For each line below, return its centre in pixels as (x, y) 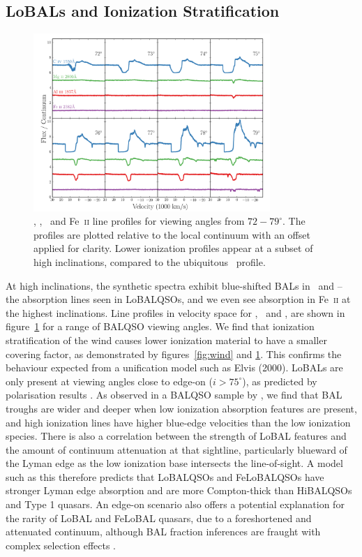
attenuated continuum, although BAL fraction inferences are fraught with (163, 532)
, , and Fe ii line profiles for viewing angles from (139, 221)
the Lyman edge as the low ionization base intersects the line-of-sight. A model (174, 463)
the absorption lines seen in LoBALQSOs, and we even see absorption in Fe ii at (178, 299)
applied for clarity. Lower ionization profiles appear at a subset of (173, 248)
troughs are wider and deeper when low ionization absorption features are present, (181, 408)
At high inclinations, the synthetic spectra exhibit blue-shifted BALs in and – (174, 285)
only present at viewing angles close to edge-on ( (109, 381)
